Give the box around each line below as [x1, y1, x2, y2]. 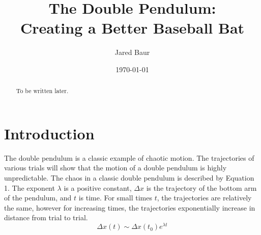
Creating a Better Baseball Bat [20, 17, 245, 38]
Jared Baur [114, 47, 150, 57]
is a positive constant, [64, 182, 132, 193]
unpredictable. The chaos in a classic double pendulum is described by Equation [4, 172, 254, 183]
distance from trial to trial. [4, 212, 88, 223]
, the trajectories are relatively [157, 192, 252, 203]
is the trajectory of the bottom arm [146, 182, 257, 193]
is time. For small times [78, 192, 152, 203]
